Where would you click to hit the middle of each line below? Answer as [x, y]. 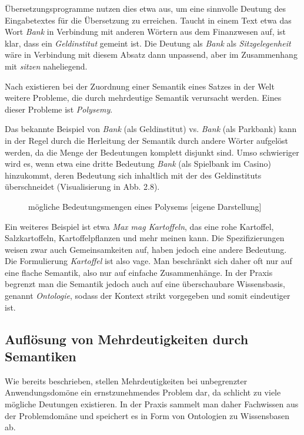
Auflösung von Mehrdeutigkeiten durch [127, 339]
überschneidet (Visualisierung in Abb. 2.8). [82, 187]
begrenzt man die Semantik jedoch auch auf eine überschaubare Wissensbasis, [145, 284]
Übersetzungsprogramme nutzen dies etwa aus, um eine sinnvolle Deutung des [145, 8]
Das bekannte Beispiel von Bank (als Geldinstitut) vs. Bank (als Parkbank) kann [151, 129]
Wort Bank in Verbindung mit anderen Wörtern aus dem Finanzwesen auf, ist [146, 32]
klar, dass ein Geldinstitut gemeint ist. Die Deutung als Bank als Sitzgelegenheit [148, 43]
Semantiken [41, 356]
